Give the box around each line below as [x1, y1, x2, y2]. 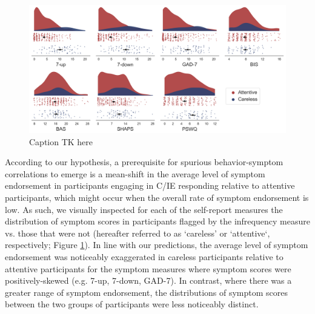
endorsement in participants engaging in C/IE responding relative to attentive [5, 179, 295, 192]
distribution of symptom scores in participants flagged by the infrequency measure [5, 215, 310, 227]
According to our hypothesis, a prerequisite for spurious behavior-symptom [5, 155, 283, 168]
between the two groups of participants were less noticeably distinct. [5, 298, 259, 310]
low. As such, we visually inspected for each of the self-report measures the [5, 203, 283, 215]
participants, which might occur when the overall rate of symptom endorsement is [5, 191, 309, 203]
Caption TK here [29, 135, 93, 148]
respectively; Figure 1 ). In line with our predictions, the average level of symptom [5, 238, 308, 251]
